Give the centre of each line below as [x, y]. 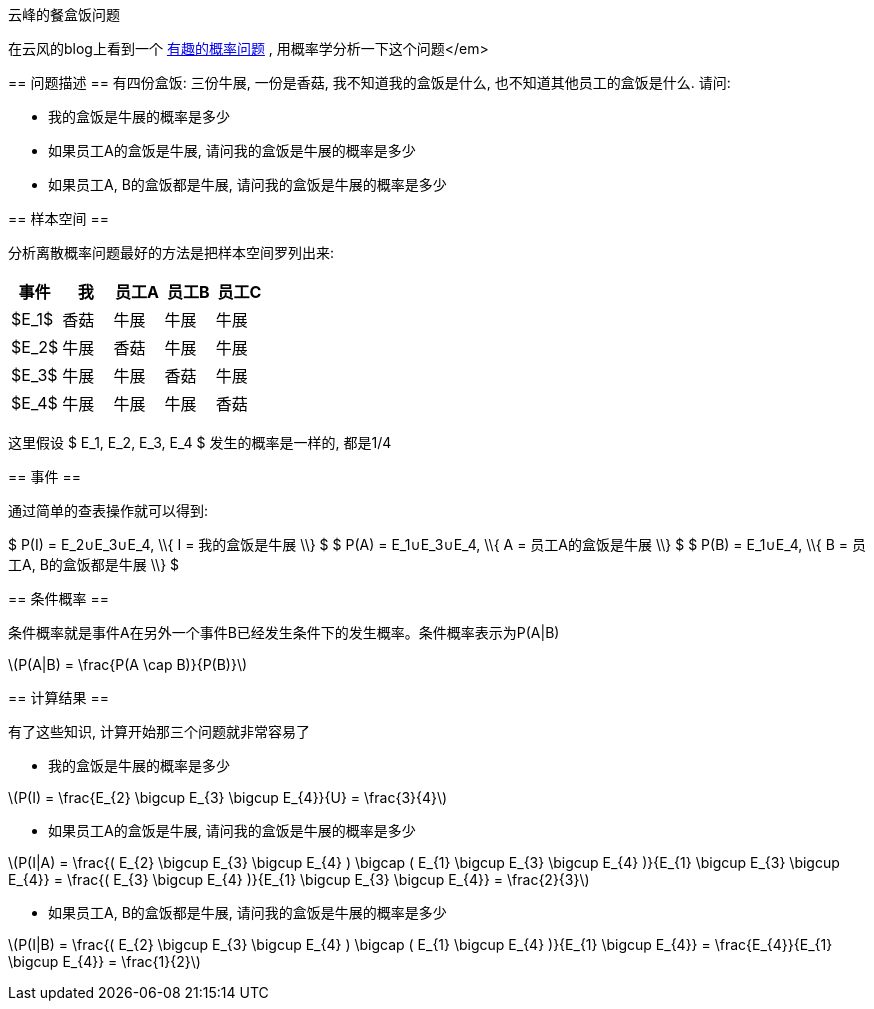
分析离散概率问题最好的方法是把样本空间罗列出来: [171, 252]
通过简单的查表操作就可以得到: [108, 510]
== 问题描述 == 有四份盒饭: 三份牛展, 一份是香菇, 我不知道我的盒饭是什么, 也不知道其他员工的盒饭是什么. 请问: [369, 82]
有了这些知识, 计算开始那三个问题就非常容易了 [159, 731]
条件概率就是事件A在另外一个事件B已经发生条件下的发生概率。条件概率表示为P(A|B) [284, 632]
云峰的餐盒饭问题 [64, 14]
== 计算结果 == [58, 697]
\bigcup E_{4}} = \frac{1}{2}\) [104, 961]
